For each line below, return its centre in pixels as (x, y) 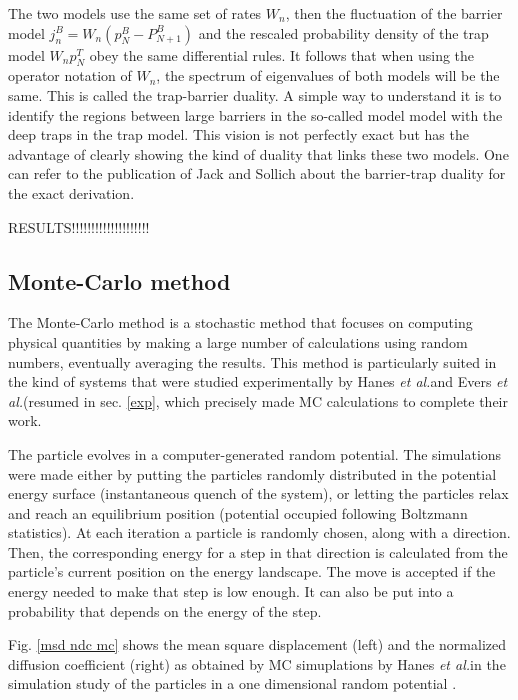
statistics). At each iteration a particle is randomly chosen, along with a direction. (259, 532)
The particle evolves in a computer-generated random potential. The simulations (255, 453)
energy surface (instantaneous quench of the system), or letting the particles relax (258, 493)
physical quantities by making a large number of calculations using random (238, 341)
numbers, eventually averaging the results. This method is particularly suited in (252, 361)
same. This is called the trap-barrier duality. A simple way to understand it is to (255, 94)
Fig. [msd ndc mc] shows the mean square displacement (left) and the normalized (257, 644)
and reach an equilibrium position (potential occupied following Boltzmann (238, 512)
